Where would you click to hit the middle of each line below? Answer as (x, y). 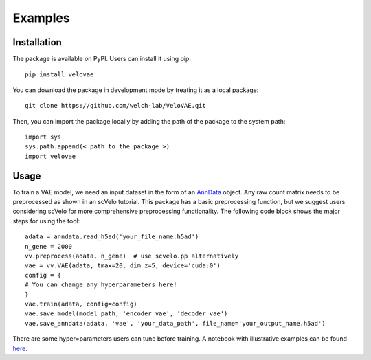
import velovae (50, 156)
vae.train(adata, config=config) (81, 304)
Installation (37, 42)
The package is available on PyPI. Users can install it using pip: (102, 59)
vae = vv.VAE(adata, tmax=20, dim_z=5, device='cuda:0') (123, 266)
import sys (43, 137)
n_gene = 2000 (48, 246)
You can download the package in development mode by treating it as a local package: (136, 90)
